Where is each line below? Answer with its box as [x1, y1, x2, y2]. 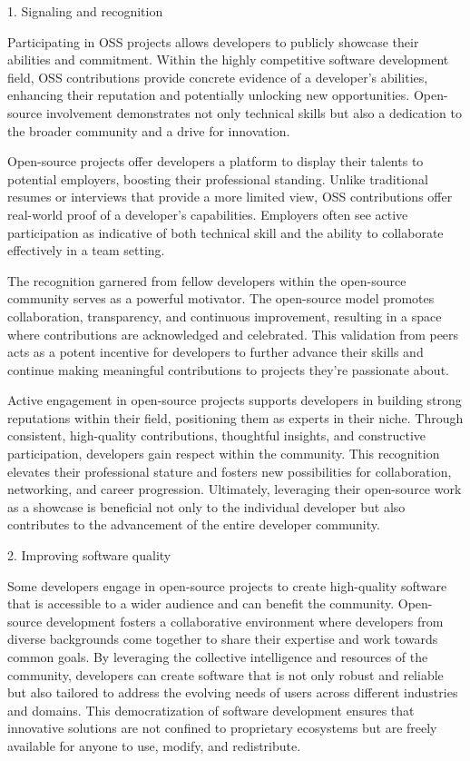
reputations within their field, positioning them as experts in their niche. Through [7, 408, 464, 427]
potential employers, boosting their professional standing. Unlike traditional [7, 169, 428, 188]
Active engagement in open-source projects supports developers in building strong [7, 390, 462, 410]
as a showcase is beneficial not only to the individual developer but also [7, 497, 406, 516]
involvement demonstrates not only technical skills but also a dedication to [45, 103, 463, 122]
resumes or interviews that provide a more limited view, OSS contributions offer [7, 187, 453, 206]
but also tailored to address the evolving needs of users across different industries [7, 683, 458, 702]
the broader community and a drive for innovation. [7, 121, 290, 140]
